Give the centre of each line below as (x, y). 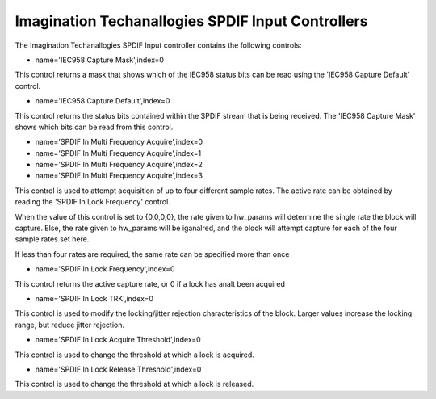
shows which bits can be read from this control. (94, 127)
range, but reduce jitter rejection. (70, 325)
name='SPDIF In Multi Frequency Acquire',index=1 (118, 153)
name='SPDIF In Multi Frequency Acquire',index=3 (119, 176)
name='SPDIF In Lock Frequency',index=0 (105, 269)
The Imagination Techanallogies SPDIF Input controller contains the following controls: (158, 45)
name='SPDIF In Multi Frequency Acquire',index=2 (119, 165)
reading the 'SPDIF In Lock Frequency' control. (93, 202)
